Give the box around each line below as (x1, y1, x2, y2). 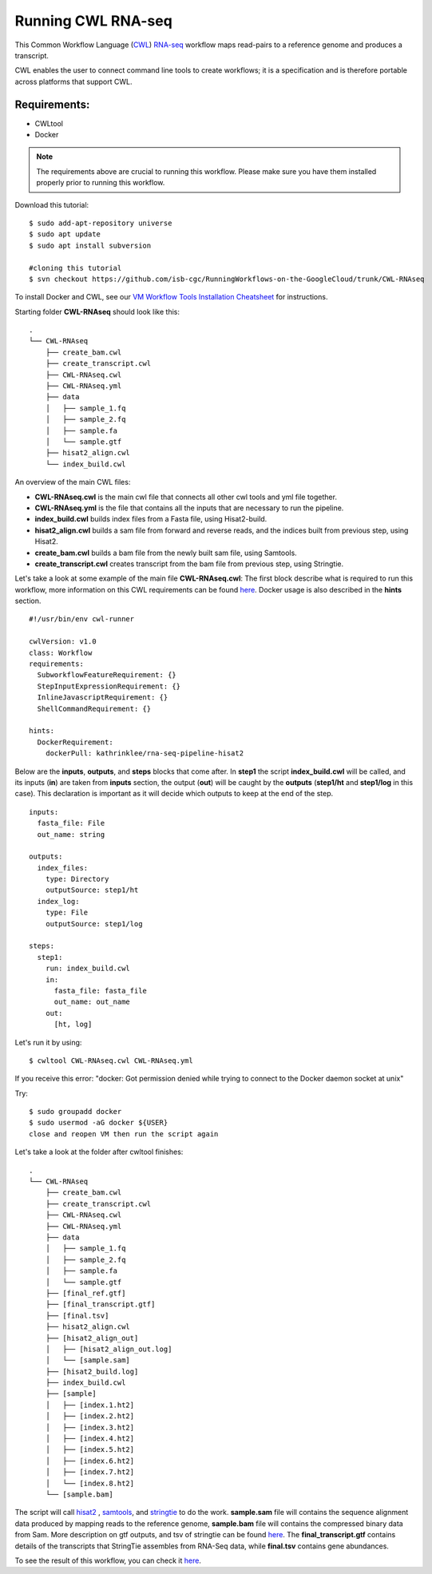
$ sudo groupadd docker (29, 1107, 122, 1116)
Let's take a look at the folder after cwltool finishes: (14, 1147, 184, 1157)
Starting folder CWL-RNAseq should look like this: (14, 307, 180, 316)
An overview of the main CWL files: (14, 478, 131, 487)
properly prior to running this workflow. (36, 178, 165, 188)
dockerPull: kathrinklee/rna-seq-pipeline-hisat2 (45, 749, 244, 758)
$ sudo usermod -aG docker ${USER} (29, 1118, 168, 1128)
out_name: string (37, 830, 105, 839)
